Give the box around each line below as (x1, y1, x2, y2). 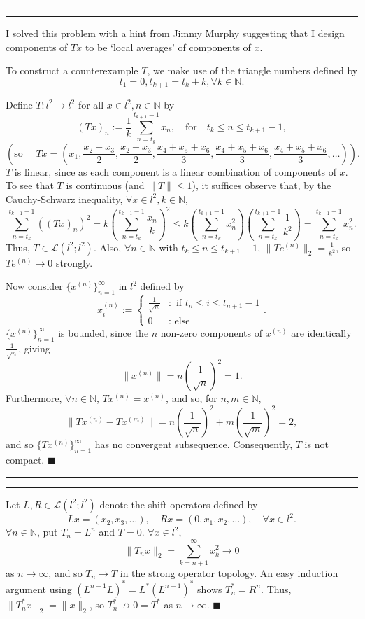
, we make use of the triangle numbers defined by (147, 63, 358, 78)
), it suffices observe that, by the (192, 178, 331, 193)
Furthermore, (6, 391, 62, 405)
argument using (6, 581, 72, 596)
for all (78, 97, 104, 112)
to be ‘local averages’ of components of (85, 39, 251, 54)
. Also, (93, 239, 122, 254)
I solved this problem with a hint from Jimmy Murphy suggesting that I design (6, 26, 345, 40)
